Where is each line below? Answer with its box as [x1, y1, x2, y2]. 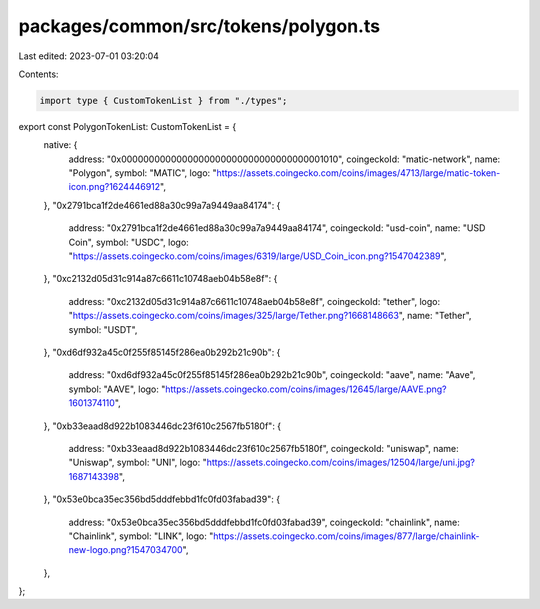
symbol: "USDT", [68, 323, 138, 335]
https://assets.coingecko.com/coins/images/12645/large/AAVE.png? [165, 383, 447, 395]
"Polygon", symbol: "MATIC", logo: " [68, 167, 217, 179]
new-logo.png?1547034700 [68, 544, 184, 556]
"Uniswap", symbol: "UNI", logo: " [68, 456, 207, 469]
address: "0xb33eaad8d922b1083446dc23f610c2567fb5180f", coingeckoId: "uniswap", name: [68, 442, 459, 454]
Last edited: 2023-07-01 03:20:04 [18, 50, 160, 62]
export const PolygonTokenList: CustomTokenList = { [18, 120, 237, 132]
